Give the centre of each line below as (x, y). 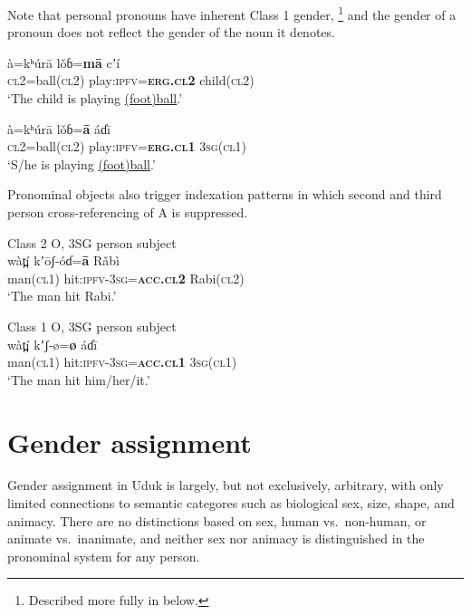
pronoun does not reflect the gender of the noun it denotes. (171, 32)
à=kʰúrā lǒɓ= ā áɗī (59, 128)
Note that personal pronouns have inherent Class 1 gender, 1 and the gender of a (232, 13)
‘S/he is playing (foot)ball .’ (82, 163)
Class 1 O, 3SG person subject (92, 326)
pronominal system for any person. (104, 556)
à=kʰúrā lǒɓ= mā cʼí (64, 62)
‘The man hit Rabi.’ (62, 296)
